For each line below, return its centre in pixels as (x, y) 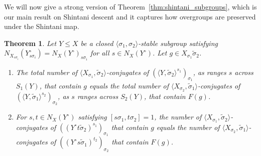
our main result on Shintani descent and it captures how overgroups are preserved (130, 16)
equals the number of (188, 127)
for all (100, 53)
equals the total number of (129, 86)
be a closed (97, 43)
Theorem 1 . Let (30, 43)
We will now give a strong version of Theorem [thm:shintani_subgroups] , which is (130, 6)
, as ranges (210, 72)
